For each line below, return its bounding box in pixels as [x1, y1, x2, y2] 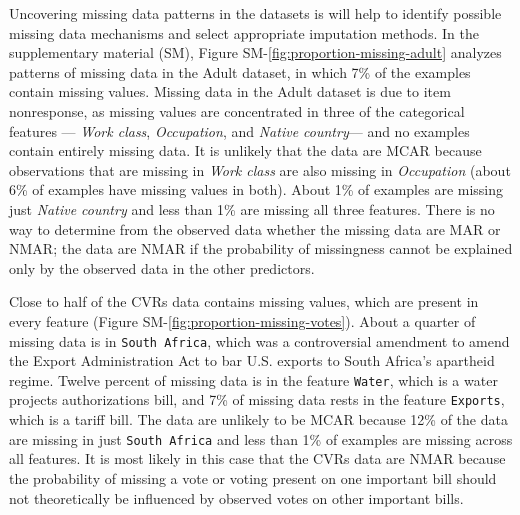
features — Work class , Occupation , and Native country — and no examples [9, 120, 470, 141]
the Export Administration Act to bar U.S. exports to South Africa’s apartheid [9, 350, 495, 371]
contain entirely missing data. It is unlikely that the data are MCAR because [9, 140, 482, 161]
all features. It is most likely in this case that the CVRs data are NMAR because [9, 448, 506, 469]
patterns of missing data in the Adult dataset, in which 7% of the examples [9, 61, 471, 82]
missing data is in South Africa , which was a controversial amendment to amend [9, 330, 510, 351]
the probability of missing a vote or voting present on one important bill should [9, 467, 497, 488]
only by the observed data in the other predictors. [9, 257, 315, 278]
